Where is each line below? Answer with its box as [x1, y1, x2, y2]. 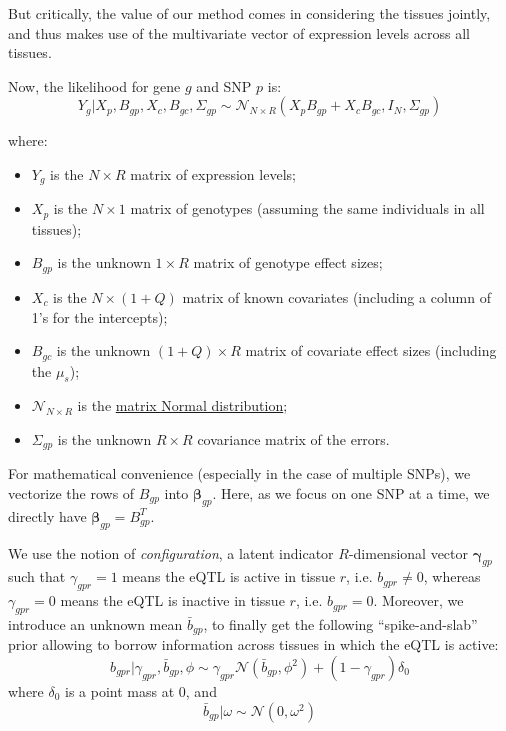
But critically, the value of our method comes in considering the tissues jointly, [8, 3, 491, 23]
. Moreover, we [373, 590, 464, 611]
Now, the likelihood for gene [8, 75, 181, 96]
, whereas [423, 566, 481, 587]
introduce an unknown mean [8, 613, 183, 634]
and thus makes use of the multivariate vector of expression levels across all [8, 22, 470, 43]
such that [8, 566, 66, 587]
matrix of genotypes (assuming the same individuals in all [130, 198, 485, 219]
